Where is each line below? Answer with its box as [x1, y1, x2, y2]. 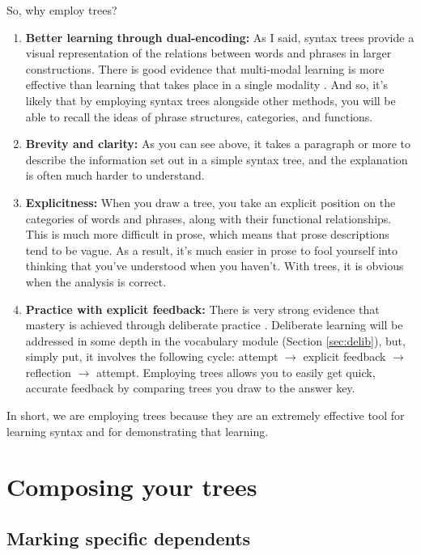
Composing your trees [6, 470, 257, 503]
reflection [25, 363, 71, 380]
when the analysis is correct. [25, 273, 167, 290]
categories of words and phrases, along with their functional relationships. [25, 210, 392, 227]
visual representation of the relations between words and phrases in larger [25, 44, 392, 61]
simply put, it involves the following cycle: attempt [25, 348, 279, 365]
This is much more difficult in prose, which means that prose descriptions [25, 226, 389, 243]
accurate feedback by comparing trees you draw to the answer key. [25, 379, 355, 396]
